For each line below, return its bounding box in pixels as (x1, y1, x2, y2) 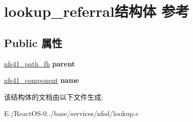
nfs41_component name (4, 75, 79, 85)
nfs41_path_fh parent (4, 58, 75, 68)
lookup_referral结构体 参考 (4, 1, 190, 21)
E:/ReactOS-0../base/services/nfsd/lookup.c (4, 108, 139, 119)
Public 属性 (4, 35, 63, 50)
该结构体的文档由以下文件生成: (4, 91, 103, 102)
